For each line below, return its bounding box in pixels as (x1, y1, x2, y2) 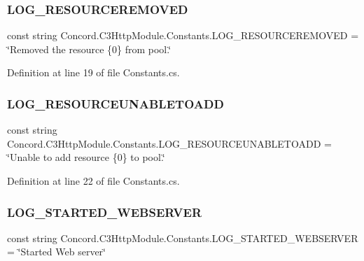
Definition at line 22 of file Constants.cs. (7, 174, 180, 188)
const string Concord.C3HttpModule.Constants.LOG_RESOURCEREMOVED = (7, 28, 359, 43)
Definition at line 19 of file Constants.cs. (7, 65, 180, 80)
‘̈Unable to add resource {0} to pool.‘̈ (7, 150, 165, 164)
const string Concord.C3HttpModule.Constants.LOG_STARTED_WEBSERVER (7, 230, 358, 245)
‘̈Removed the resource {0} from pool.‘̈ (7, 41, 171, 56)
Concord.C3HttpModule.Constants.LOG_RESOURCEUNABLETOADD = (7, 136, 332, 150)
